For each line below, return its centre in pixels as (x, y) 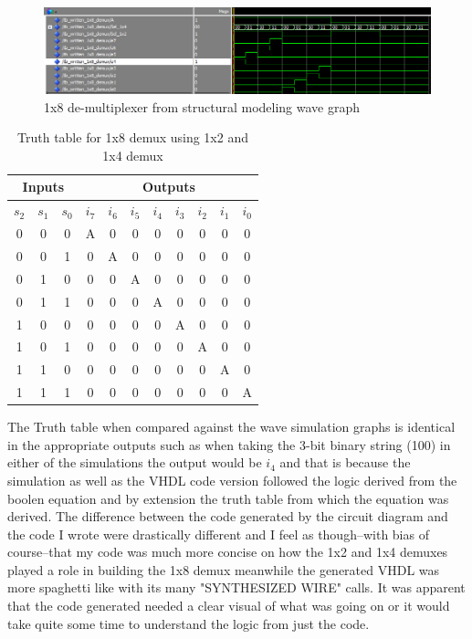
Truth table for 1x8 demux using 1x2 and (133, 137)
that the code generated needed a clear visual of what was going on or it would (229, 606)
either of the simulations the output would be (135, 462)
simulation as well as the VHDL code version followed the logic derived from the (232, 480)
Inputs (43, 187)
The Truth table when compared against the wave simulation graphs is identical (231, 427)
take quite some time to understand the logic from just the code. (189, 623)
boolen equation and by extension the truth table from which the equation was (228, 498)
